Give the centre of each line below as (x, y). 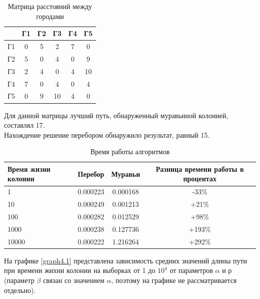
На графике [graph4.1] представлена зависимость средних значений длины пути (126, 260)
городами (50, 16)
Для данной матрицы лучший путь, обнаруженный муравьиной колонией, (116, 115)
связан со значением (73, 280)
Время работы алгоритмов (130, 152)
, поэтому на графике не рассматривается (174, 280)
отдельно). (20, 290)
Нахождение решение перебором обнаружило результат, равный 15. (107, 134)
